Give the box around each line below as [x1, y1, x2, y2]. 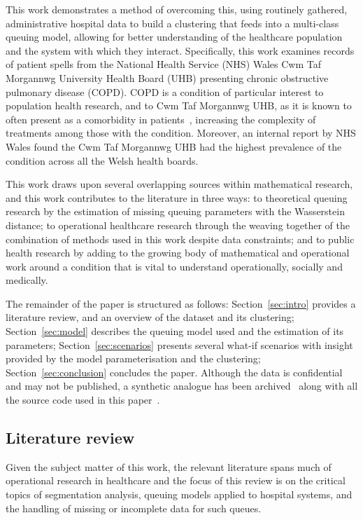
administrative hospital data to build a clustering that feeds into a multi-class [6, 15, 339, 30]
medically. [6, 273, 48, 287]
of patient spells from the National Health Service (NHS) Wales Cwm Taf [6, 57, 322, 71]
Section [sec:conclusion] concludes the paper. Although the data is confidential [6, 364, 343, 379]
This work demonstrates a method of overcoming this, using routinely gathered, [6, 2, 348, 16]
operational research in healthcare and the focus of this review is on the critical [6, 473, 346, 488]
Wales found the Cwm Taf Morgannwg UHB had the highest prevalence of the [6, 139, 342, 153]
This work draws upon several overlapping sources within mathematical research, [6, 177, 353, 191]
